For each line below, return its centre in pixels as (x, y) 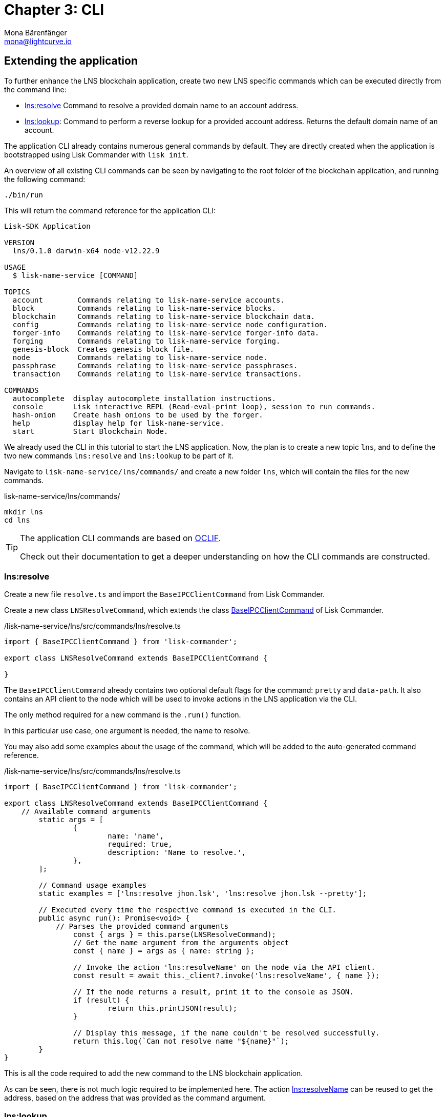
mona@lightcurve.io (38, 41)
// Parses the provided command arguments (142, 926)
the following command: (45, 179)
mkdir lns (24, 512)
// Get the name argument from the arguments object (181, 943)
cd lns (17, 520)
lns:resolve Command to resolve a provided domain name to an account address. (162, 105)
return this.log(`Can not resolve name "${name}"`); (181, 1041)
